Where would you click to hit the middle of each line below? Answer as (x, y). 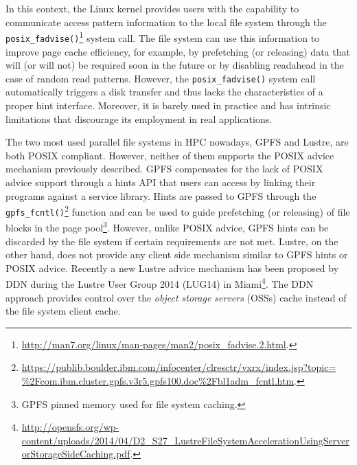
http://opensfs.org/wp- (70, 427)
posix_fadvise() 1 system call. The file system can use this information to (163, 37)
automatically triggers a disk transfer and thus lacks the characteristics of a (164, 92)
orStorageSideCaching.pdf (76, 454)
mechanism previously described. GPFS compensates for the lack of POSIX (164, 169)
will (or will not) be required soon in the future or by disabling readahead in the (175, 65)
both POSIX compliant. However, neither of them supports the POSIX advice (170, 155)
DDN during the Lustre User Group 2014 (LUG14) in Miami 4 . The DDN (160, 283)
